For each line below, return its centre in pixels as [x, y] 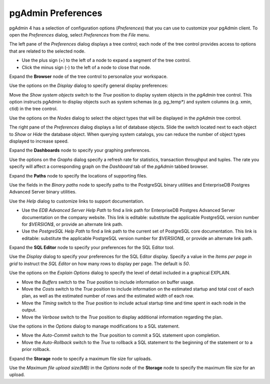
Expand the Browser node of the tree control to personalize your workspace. [88, 76]
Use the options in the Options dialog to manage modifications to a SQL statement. [94, 326]
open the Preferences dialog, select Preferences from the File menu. [79, 34]
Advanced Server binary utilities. [43, 192]
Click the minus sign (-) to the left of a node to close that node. [86, 67]
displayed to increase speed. [39, 141]
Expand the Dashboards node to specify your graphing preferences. [80, 150]
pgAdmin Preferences [56, 13]
